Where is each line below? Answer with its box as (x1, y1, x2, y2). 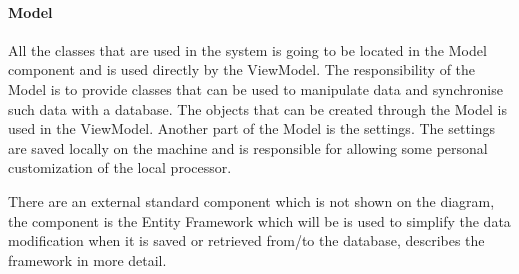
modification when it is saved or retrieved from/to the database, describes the (8, 230, 485, 251)
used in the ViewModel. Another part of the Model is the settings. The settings (8, 118, 496, 139)
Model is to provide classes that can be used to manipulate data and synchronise (8, 78, 503, 99)
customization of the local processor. (8, 157, 232, 178)
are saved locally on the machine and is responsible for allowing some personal (8, 137, 488, 158)
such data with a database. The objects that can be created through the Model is (8, 98, 507, 119)
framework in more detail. (8, 249, 167, 270)
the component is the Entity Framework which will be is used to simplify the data (8, 210, 511, 231)
